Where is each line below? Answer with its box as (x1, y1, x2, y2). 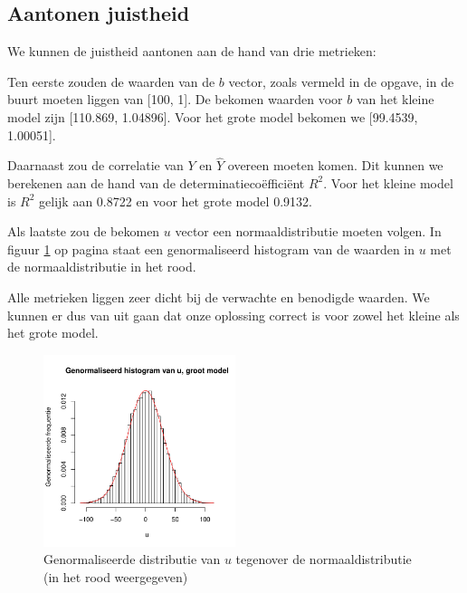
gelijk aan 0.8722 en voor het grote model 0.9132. (39, 191, 312, 210)
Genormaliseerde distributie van (43, 550, 221, 569)
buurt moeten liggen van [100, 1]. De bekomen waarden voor (7, 90, 343, 109)
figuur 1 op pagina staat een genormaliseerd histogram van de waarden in (7, 239, 415, 258)
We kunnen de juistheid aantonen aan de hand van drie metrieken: (7, 42, 376, 61)
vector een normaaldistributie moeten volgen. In (175, 222, 442, 241)
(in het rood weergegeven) (43, 567, 188, 586)
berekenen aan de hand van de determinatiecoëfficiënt (7, 173, 305, 192)
